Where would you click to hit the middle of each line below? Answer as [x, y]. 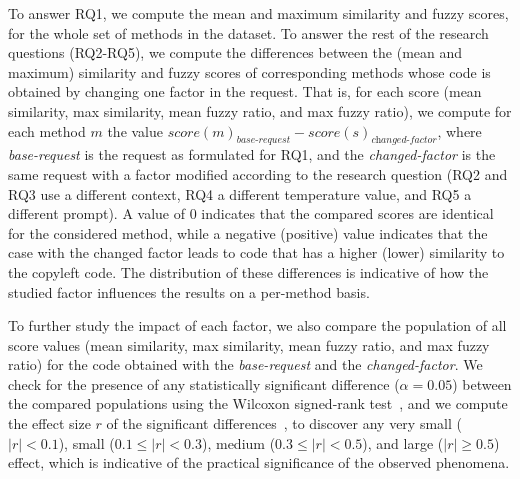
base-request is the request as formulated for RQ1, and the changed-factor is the [252, 154]
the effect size [49, 423]
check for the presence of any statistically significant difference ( [204, 383]
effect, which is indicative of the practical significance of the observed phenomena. [259, 462]
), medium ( [238, 442]
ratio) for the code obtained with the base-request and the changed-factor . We [245, 364]
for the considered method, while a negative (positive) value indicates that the [248, 232]
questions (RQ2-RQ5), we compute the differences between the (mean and [235, 52]
